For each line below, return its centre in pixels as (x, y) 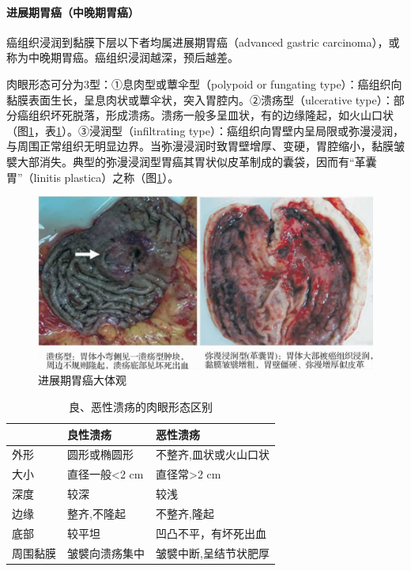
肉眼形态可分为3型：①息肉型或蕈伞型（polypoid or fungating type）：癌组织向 (204, 83)
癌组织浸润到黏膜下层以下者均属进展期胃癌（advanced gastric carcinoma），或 (203, 42)
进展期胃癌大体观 (82, 380)
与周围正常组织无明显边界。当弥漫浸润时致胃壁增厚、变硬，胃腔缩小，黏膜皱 (205, 146)
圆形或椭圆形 (100, 454)
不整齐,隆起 (185, 513)
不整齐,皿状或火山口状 (213, 454)
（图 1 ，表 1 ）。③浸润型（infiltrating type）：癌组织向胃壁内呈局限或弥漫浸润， (205, 130)
